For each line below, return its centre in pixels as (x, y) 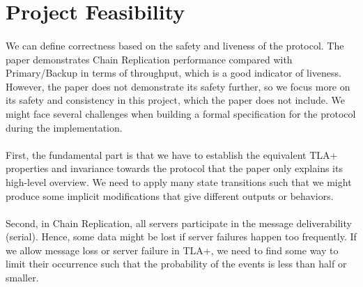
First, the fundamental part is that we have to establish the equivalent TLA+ (172, 154)
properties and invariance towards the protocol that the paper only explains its (174, 168)
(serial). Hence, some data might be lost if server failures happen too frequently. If (181, 236)
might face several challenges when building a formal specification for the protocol (181, 113)
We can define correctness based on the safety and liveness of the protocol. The (175, 45)
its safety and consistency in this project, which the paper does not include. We (176, 100)
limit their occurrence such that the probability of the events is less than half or (176, 264)
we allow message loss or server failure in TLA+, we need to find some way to (172, 250)
